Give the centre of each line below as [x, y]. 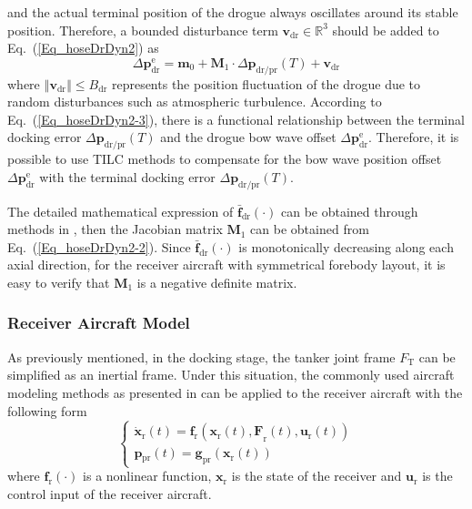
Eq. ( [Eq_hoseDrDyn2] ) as [83, 48]
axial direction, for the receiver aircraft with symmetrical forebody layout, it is [226, 265]
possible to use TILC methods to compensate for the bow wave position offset [225, 159]
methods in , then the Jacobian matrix [115, 229]
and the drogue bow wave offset [248, 137]
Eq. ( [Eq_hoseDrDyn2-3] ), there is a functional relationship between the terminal [236, 119]
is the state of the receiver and [316, 476]
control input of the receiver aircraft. [110, 494]
